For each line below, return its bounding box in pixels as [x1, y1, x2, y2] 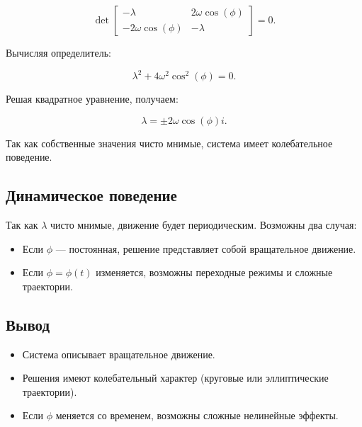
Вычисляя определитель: [6, 45, 111, 59]
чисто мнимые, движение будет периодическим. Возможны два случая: [50, 217, 357, 232]
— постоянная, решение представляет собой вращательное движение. [55, 241, 356, 256]
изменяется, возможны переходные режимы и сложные [96, 265, 333, 280]
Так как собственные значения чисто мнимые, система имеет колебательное [6, 135, 333, 150]
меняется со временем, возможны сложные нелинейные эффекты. [55, 408, 339, 423]
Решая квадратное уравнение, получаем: [6, 91, 179, 106]
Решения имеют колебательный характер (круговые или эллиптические [22, 370, 329, 385]
